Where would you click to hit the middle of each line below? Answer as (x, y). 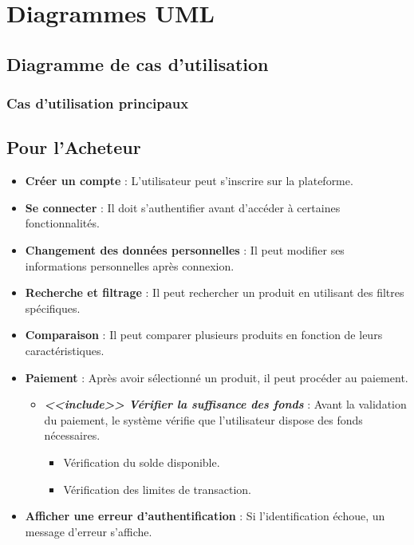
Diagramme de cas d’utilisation (138, 63)
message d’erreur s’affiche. (89, 531)
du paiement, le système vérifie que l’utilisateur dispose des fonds (203, 419)
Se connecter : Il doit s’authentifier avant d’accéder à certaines (183, 207)
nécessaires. (72, 435)
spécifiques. (53, 308)
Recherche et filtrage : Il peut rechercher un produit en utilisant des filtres (215, 292)
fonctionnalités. (62, 223)
